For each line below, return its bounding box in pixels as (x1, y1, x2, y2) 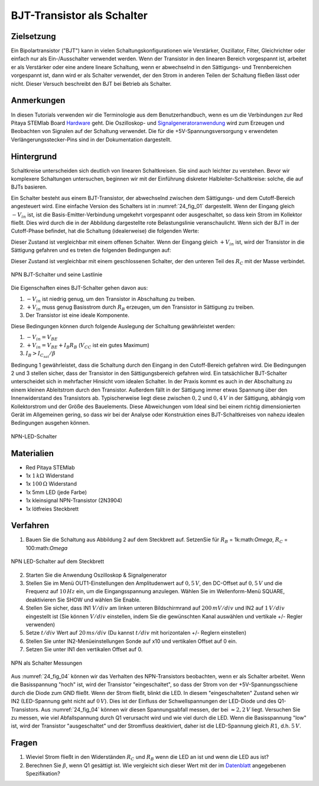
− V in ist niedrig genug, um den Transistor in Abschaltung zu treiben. (27, 295, 196, 304)
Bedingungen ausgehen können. (11, 419, 90, 426)
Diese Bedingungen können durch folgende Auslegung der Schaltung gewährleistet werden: (11, 322, 236, 329)
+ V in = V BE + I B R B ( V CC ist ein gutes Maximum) (27, 342, 150, 350)
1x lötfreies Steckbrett (25, 505, 79, 512)
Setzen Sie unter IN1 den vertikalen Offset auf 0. (25, 646, 143, 653)
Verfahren (11, 520, 50, 531)
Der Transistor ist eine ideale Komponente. (25, 312, 129, 319)
